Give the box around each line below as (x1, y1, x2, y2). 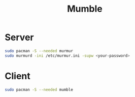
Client (5, 70, 31, 82)
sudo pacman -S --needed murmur (5, 48, 73, 53)
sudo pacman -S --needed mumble (5, 87, 73, 92)
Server (5, 31, 34, 43)
